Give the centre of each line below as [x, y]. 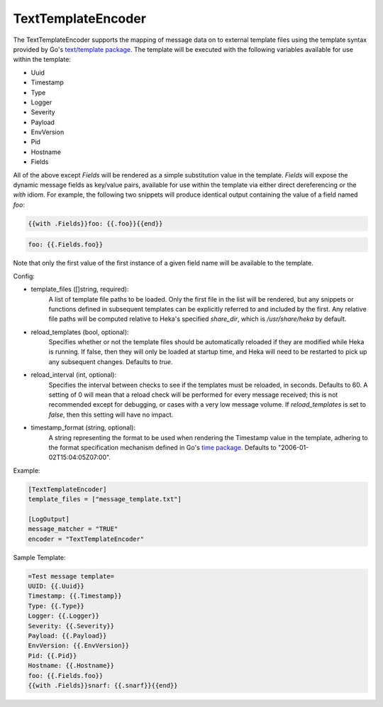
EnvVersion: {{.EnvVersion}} [79, 646]
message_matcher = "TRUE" [73, 529]
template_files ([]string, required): [80, 289]
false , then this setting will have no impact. [111, 415]
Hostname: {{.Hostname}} [71, 666]
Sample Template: [40, 557]
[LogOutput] [49, 519]
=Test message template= [71, 576]
